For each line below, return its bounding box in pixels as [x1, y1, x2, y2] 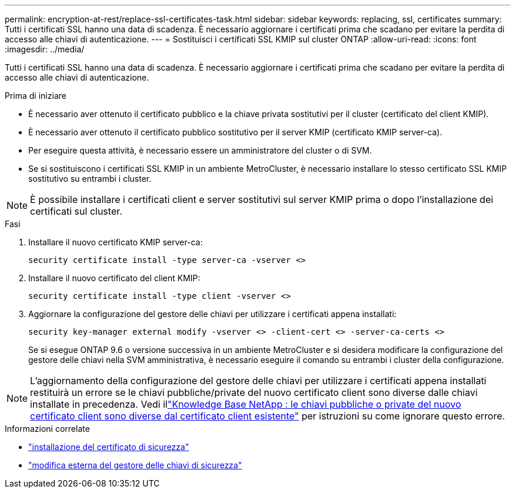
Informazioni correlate [5, 424, 90, 434]
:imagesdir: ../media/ [5, 44, 85, 54]
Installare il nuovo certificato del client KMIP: [28, 273, 200, 283]
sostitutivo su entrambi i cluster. [28, 174, 152, 184]
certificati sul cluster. [30, 205, 122, 217]
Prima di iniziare [5, 91, 66, 101]
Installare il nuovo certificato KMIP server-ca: [28, 237, 203, 247]
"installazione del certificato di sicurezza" [28, 442, 189, 452]
